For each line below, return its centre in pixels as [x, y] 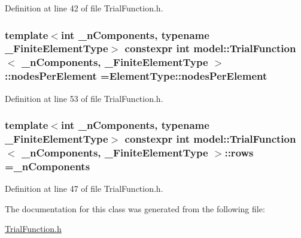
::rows [239, 152]
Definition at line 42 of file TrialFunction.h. [84, 8]
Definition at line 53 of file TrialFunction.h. [84, 98]
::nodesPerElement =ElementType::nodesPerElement [136, 76]
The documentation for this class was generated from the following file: [135, 208]
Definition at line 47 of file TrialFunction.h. [84, 189]
